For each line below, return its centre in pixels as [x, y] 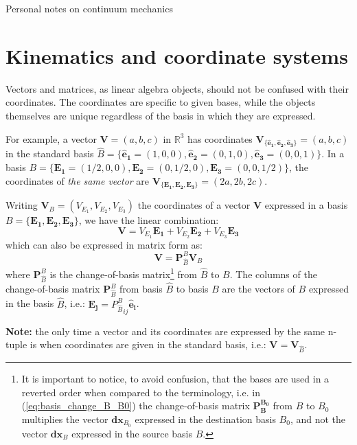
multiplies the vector [65, 419]
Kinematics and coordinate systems [177, 55]
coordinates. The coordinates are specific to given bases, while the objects [161, 102]
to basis [192, 289]
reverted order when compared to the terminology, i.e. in [141, 392]
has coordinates [220, 138]
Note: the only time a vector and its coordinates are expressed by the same [165, 331]
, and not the [318, 419]
